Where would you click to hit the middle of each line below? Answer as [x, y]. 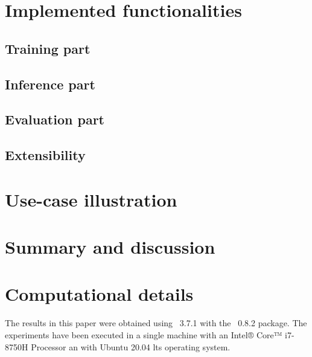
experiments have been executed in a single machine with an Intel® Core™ [144, 334]
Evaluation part [55, 119]
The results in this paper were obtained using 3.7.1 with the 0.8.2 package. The [156, 323]
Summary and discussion [110, 247]
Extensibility [45, 155]
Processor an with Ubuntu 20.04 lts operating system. [131, 346]
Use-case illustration [91, 199]
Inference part [50, 84]
